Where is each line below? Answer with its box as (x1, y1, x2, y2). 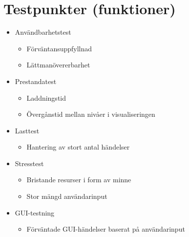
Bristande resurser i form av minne (26, 174, 131, 185)
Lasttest (15, 125, 40, 135)
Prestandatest (15, 76, 57, 86)
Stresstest (15, 158, 44, 168)
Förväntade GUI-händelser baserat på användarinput (26, 224, 185, 234)
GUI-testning (15, 207, 55, 217)
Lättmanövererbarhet (26, 60, 90, 70)
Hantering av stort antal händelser (26, 142, 130, 152)
